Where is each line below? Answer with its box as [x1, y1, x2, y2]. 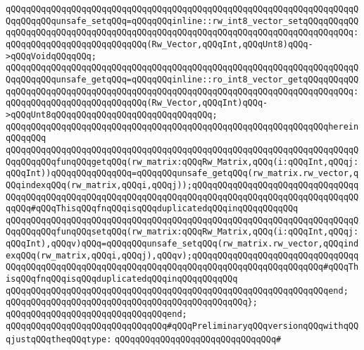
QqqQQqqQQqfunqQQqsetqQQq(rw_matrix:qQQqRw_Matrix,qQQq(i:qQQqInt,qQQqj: [6, 227, 359, 237]
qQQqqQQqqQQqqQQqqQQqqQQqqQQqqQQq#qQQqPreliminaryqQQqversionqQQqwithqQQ [6, 320, 359, 331]
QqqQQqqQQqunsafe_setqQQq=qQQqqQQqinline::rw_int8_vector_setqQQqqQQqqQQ [6, 15, 359, 26]
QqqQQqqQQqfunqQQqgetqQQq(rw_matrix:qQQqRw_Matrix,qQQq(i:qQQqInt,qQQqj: [6, 156, 359, 167]
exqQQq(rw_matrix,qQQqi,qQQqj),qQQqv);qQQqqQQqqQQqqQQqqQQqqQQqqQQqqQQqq [6, 250, 359, 261]
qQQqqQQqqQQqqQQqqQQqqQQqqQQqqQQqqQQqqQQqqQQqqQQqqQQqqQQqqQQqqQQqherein [6, 121, 359, 132]
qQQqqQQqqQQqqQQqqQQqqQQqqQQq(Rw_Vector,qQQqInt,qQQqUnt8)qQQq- [6, 39, 313, 49]
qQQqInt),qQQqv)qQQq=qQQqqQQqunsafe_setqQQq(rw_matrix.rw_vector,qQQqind [6, 239, 359, 249]
